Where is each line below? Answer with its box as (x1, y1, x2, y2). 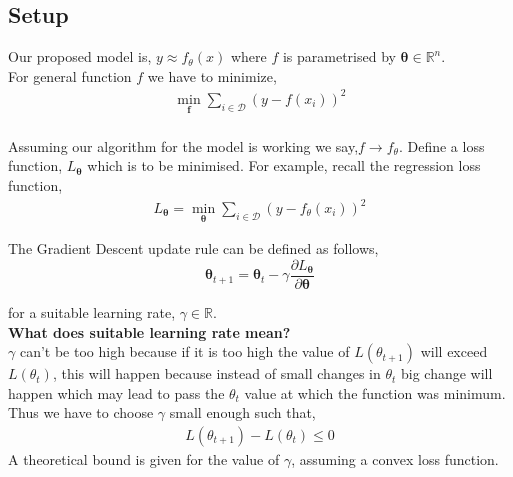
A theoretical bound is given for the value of (8, 448, 280, 469)
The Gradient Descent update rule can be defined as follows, (8, 238, 379, 259)
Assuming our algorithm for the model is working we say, (8, 135, 359, 156)
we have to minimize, (147, 65, 277, 86)
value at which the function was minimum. (244, 382, 506, 403)
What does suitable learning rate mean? (8, 321, 291, 342)
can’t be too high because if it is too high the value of (19, 341, 350, 362)
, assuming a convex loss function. (291, 448, 499, 469)
